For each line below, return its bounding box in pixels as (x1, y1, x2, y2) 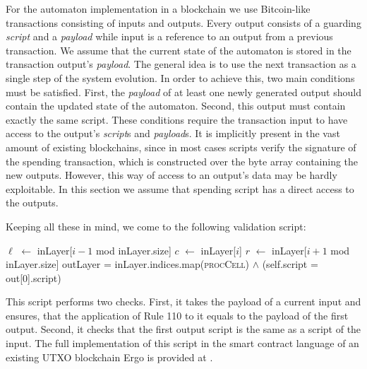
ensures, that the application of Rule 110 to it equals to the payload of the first (6, 307, 349, 322)
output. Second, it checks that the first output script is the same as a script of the (6, 322, 361, 336)
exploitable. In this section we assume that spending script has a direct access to (6, 181, 354, 196)
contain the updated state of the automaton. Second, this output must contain (6, 98, 346, 113)
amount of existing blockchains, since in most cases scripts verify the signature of (6, 139, 356, 154)
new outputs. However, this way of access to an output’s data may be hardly (6, 168, 337, 182)
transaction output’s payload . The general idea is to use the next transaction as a (6, 57, 356, 71)
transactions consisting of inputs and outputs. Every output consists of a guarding (6, 15, 361, 30)
